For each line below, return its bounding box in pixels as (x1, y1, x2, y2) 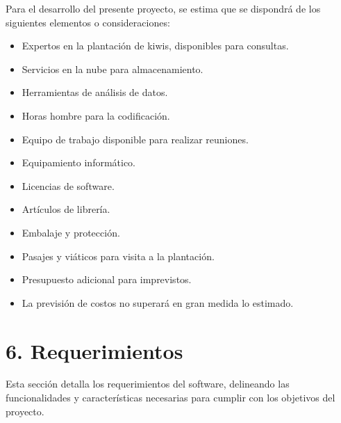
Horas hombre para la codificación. (22, 108, 170, 122)
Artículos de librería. (22, 202, 110, 216)
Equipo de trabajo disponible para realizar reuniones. (22, 131, 249, 146)
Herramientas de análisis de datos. (22, 85, 168, 99)
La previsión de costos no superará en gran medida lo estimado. (22, 295, 294, 310)
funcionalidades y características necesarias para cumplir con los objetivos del (6, 390, 335, 405)
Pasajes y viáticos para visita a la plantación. (22, 248, 215, 263)
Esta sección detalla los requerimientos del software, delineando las (6, 376, 290, 391)
